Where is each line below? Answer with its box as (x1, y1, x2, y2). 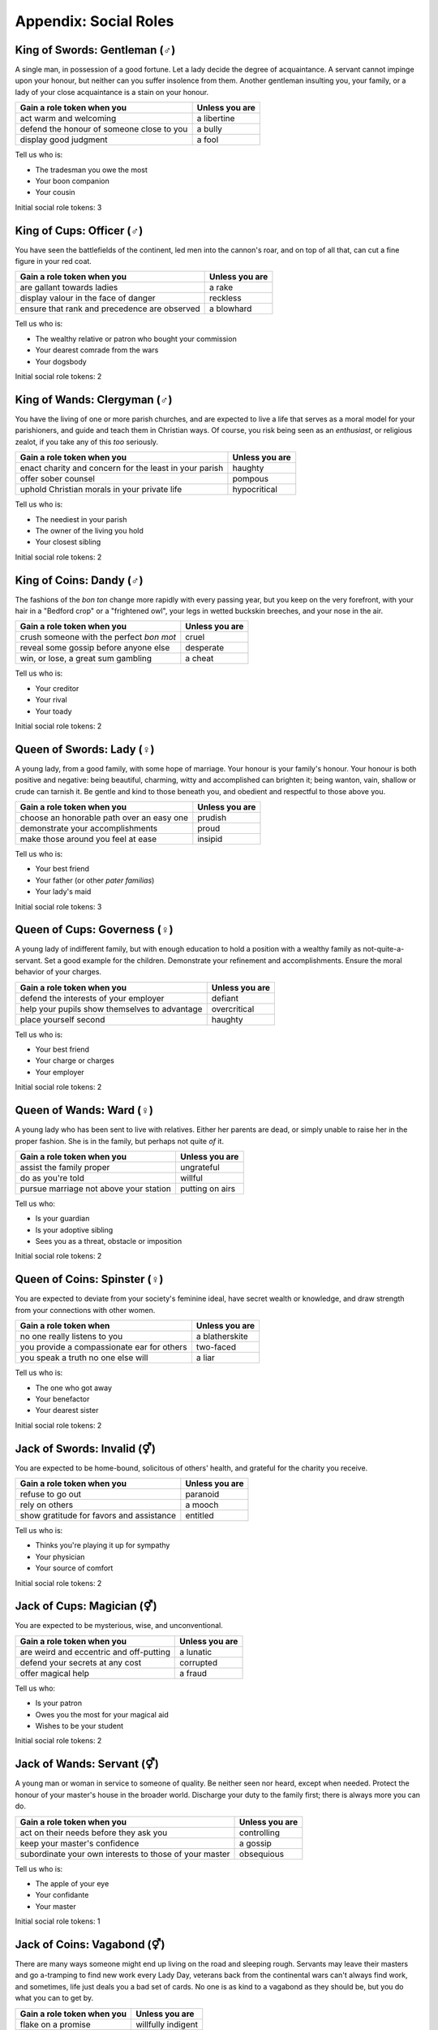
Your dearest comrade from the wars (35, 345, 159, 355)
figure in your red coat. (15, 257, 92, 266)
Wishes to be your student (35, 1721, 124, 1731)
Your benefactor (35, 1393, 90, 1404)
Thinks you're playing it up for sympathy (35, 1540, 170, 1550)
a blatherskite (195, 1331, 248, 1342)
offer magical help (19, 1667, 89, 1678)
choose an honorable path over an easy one (19, 812, 189, 823)
